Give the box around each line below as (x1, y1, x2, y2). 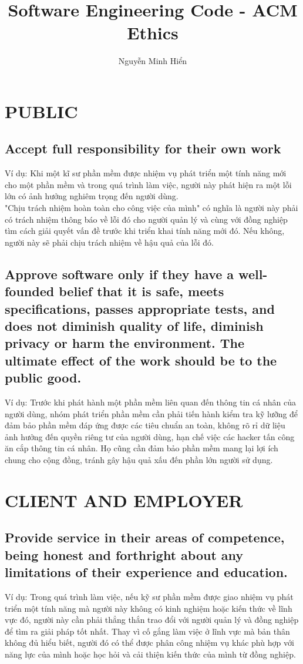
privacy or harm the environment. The (5, 334, 245, 352)
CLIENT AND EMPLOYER (5, 488, 243, 512)
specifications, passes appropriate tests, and (5, 299, 275, 317)
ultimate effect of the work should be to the (5, 351, 277, 369)
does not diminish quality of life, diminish (5, 317, 264, 335)
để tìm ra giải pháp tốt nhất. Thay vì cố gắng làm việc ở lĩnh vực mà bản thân (5, 625, 290, 637)
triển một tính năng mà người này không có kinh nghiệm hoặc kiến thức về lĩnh (5, 602, 292, 614)
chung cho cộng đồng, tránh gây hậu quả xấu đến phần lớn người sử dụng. (5, 453, 273, 465)
